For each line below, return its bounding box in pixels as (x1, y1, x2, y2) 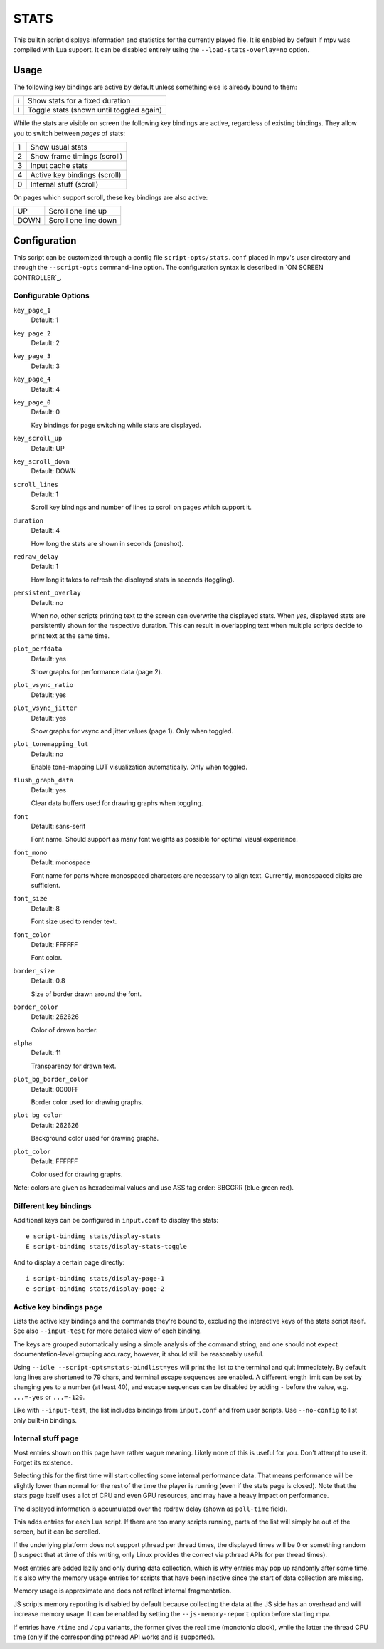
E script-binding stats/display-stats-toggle (26, 1242, 188, 1250)
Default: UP (31, 444, 65, 452)
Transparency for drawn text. (31, 1062, 117, 1070)
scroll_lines (13, 481, 59, 488)
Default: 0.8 (31, 976, 65, 985)
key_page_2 (13, 329, 51, 337)
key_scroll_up (13, 434, 63, 443)
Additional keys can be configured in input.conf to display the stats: (13, 1215, 219, 1224)
